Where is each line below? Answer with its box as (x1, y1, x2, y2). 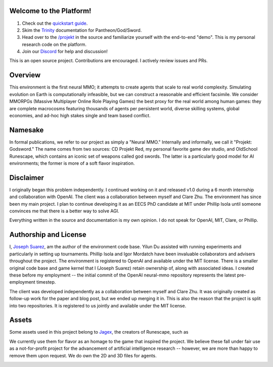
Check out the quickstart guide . (22, 20, 88, 26)
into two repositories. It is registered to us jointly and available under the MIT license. (9, 302, 187, 308)
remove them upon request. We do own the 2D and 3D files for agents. (9, 352, 157, 358)
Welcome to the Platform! (9, 7, 92, 15)
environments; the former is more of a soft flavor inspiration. (9, 160, 135, 166)
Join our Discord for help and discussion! (22, 49, 108, 55)
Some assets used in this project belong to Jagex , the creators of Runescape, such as (9, 329, 189, 335)
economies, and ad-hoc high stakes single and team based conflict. (9, 112, 151, 118)
